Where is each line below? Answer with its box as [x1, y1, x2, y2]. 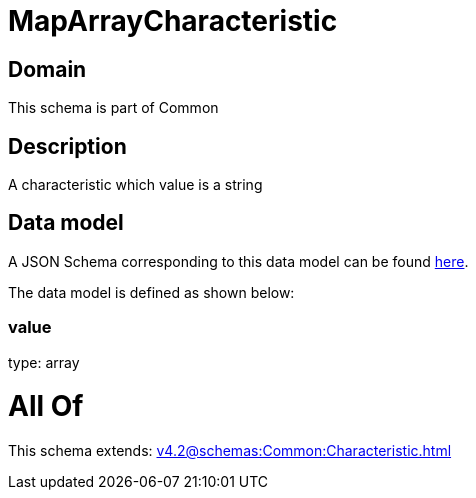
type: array [8, 353, 80, 371]
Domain [8, 56, 87, 82]
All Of [8, 389, 84, 424]
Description [8, 133, 127, 159]
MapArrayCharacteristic [8, 4, 338, 38]
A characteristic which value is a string [8, 176, 263, 194]
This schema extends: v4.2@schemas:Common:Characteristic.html [8, 442, 452, 460]
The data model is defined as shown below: [8, 283, 295, 301]
